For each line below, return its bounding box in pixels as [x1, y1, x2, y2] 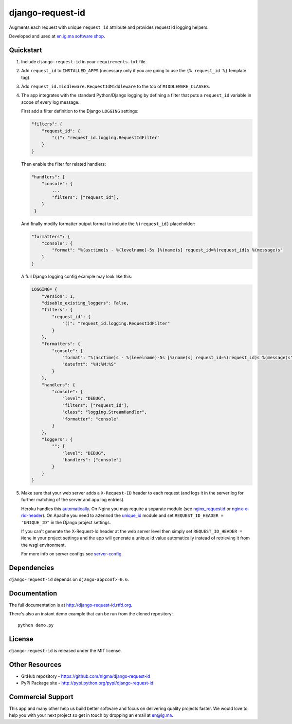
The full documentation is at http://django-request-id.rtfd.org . [9, 602, 132, 608]
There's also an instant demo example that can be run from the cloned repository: [9, 611, 173, 617]
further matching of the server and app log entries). [21, 497, 125, 503]
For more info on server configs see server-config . [21, 551, 123, 557]
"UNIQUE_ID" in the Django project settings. [21, 519, 111, 525]
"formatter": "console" [62, 416, 119, 421]
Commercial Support [9, 692, 74, 701]
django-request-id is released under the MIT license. [9, 648, 122, 653]
